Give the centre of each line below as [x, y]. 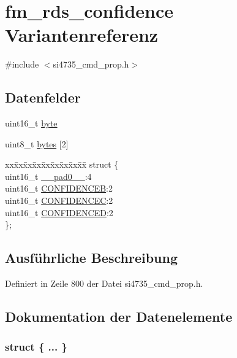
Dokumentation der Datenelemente [119, 317]
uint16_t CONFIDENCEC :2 [59, 200]
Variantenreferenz [82, 35]
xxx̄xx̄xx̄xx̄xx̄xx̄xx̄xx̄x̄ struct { [62, 164]
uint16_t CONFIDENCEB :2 [59, 188]
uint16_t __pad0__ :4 [48, 176]
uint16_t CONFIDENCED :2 [59, 212]
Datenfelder [43, 97]
